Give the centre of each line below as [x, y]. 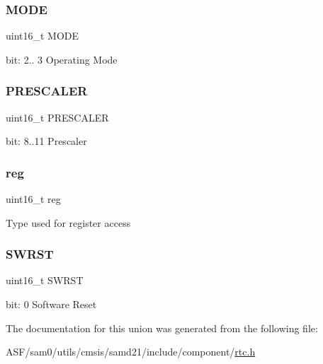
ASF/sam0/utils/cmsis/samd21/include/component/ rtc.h [131, 352]
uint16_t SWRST [45, 280]
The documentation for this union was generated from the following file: [162, 328]
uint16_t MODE [42, 36]
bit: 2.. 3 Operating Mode [62, 59]
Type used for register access [68, 222]
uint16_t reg [33, 199]
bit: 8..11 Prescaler [46, 141]
